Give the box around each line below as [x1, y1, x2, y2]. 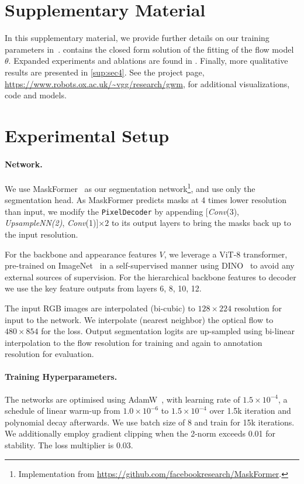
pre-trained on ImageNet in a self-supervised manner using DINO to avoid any [5, 259, 295, 272]
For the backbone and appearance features [5, 248, 157, 260]
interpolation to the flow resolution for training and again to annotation [5, 336, 262, 348]
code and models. [5, 89, 67, 101]
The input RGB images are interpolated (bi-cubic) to [5, 301, 195, 314]
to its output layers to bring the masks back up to [111, 217, 291, 229]
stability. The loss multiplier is [5, 439, 114, 451]
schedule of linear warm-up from [5, 404, 120, 417]
